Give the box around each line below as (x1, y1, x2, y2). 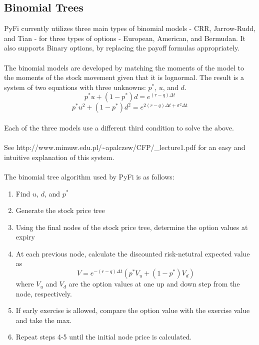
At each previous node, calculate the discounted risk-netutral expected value (15, 248, 250, 258)
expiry (15, 231, 35, 242)
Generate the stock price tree (15, 205, 105, 215)
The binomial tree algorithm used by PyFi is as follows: (4, 171, 174, 181)
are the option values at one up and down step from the (68, 278, 240, 289)
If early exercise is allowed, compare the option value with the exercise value (15, 305, 250, 315)
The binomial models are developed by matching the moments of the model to (4, 62, 244, 72)
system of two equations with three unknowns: (4, 81, 146, 92)
